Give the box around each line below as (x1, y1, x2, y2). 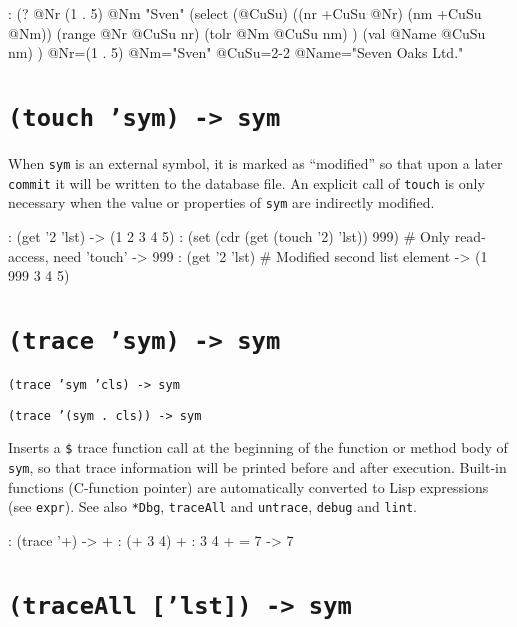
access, (8, 245, 49, 266)
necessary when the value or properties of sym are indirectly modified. (8, 192, 435, 213)
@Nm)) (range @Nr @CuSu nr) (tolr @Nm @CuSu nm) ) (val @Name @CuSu (8, 22, 486, 43)
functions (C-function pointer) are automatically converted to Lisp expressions (8, 476, 489, 497)
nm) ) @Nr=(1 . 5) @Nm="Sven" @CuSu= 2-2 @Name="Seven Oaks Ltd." (8, 42, 464, 63)
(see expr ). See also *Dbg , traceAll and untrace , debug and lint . (8, 496, 417, 517)
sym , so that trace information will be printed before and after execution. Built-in (8, 457, 507, 477)
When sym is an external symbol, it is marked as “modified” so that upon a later (8, 153, 503, 174)
